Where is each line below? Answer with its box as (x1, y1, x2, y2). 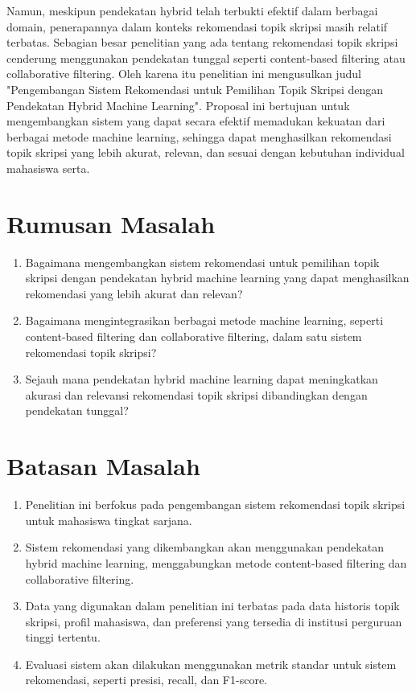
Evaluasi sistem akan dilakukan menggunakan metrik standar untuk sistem (25, 655, 397, 672)
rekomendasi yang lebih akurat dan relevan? (25, 285, 243, 301)
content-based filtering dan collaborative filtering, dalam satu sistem (25, 328, 362, 345)
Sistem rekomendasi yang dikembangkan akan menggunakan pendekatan (25, 539, 384, 556)
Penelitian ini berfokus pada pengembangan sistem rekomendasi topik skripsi (25, 496, 406, 513)
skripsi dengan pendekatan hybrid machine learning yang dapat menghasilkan (25, 269, 410, 286)
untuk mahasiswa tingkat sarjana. (25, 511, 192, 528)
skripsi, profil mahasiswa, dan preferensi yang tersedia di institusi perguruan (25, 613, 402, 629)
